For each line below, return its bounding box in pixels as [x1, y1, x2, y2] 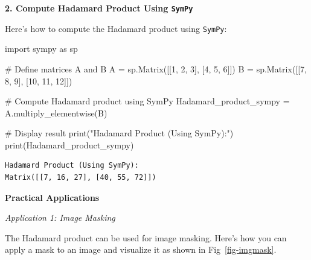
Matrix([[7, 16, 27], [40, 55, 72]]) [5, 173, 156, 182]
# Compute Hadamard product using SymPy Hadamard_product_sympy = [5, 95, 290, 107]
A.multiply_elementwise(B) [5, 106, 107, 119]
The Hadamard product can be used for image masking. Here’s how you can [5, 231, 287, 244]
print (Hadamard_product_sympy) [5, 138, 134, 151]
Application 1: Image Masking [5, 211, 115, 224]
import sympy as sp [5, 42, 78, 55]
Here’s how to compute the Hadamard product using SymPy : [5, 22, 227, 34]
